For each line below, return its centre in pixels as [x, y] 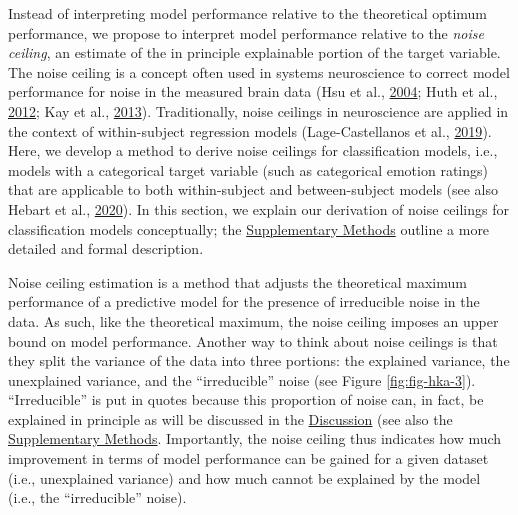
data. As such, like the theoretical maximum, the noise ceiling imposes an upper [253, 320]
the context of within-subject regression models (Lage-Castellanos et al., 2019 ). [250, 130]
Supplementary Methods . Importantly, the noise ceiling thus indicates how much [255, 438]
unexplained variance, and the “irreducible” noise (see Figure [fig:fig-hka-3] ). [242, 379]
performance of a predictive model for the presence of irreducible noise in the [244, 301]
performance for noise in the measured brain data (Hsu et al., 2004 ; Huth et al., [253, 91]
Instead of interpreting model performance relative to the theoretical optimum [248, 13]
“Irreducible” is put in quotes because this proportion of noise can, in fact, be [246, 399]
